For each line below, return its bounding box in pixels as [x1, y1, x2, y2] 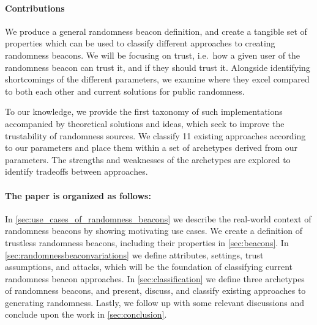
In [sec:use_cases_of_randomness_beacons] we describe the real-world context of [5, 212, 311, 225]
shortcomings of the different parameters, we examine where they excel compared [5, 73, 310, 86]
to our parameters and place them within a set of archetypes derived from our [5, 141, 298, 154]
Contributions [5, 1, 65, 14]
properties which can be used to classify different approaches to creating [5, 37, 275, 49]
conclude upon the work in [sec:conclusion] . [5, 308, 167, 321]
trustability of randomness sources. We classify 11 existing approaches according [5, 129, 306, 142]
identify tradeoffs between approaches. [5, 165, 148, 178]
